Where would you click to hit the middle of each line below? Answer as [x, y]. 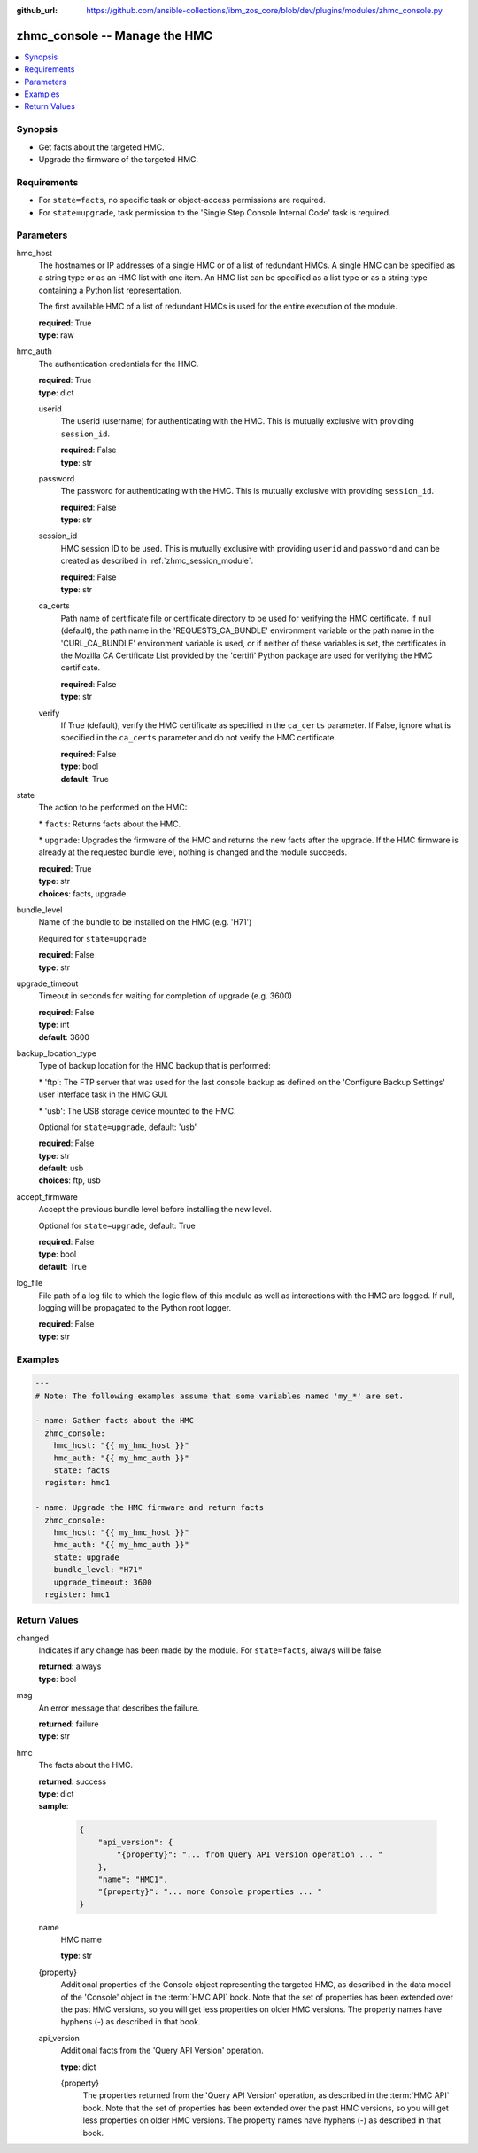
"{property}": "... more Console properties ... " [210, 1892]
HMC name [81, 1940]
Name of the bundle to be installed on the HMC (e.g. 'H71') [145, 922]
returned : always [70, 1666]
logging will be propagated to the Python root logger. [135, 1307]
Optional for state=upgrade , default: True [117, 1225]
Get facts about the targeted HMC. [102, 147]
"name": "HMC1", [133, 1879]
